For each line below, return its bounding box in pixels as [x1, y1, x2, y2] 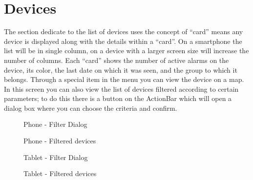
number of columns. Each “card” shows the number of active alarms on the [4, 55, 229, 65]
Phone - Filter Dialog [23, 119, 87, 129]
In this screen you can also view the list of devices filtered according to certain [4, 83, 239, 94]
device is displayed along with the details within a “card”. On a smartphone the [4, 36, 242, 46]
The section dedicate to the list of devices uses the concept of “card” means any [4, 26, 243, 37]
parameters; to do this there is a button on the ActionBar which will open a [4, 93, 232, 103]
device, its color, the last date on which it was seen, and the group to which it [4, 64, 237, 75]
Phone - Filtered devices [23, 136, 96, 146]
